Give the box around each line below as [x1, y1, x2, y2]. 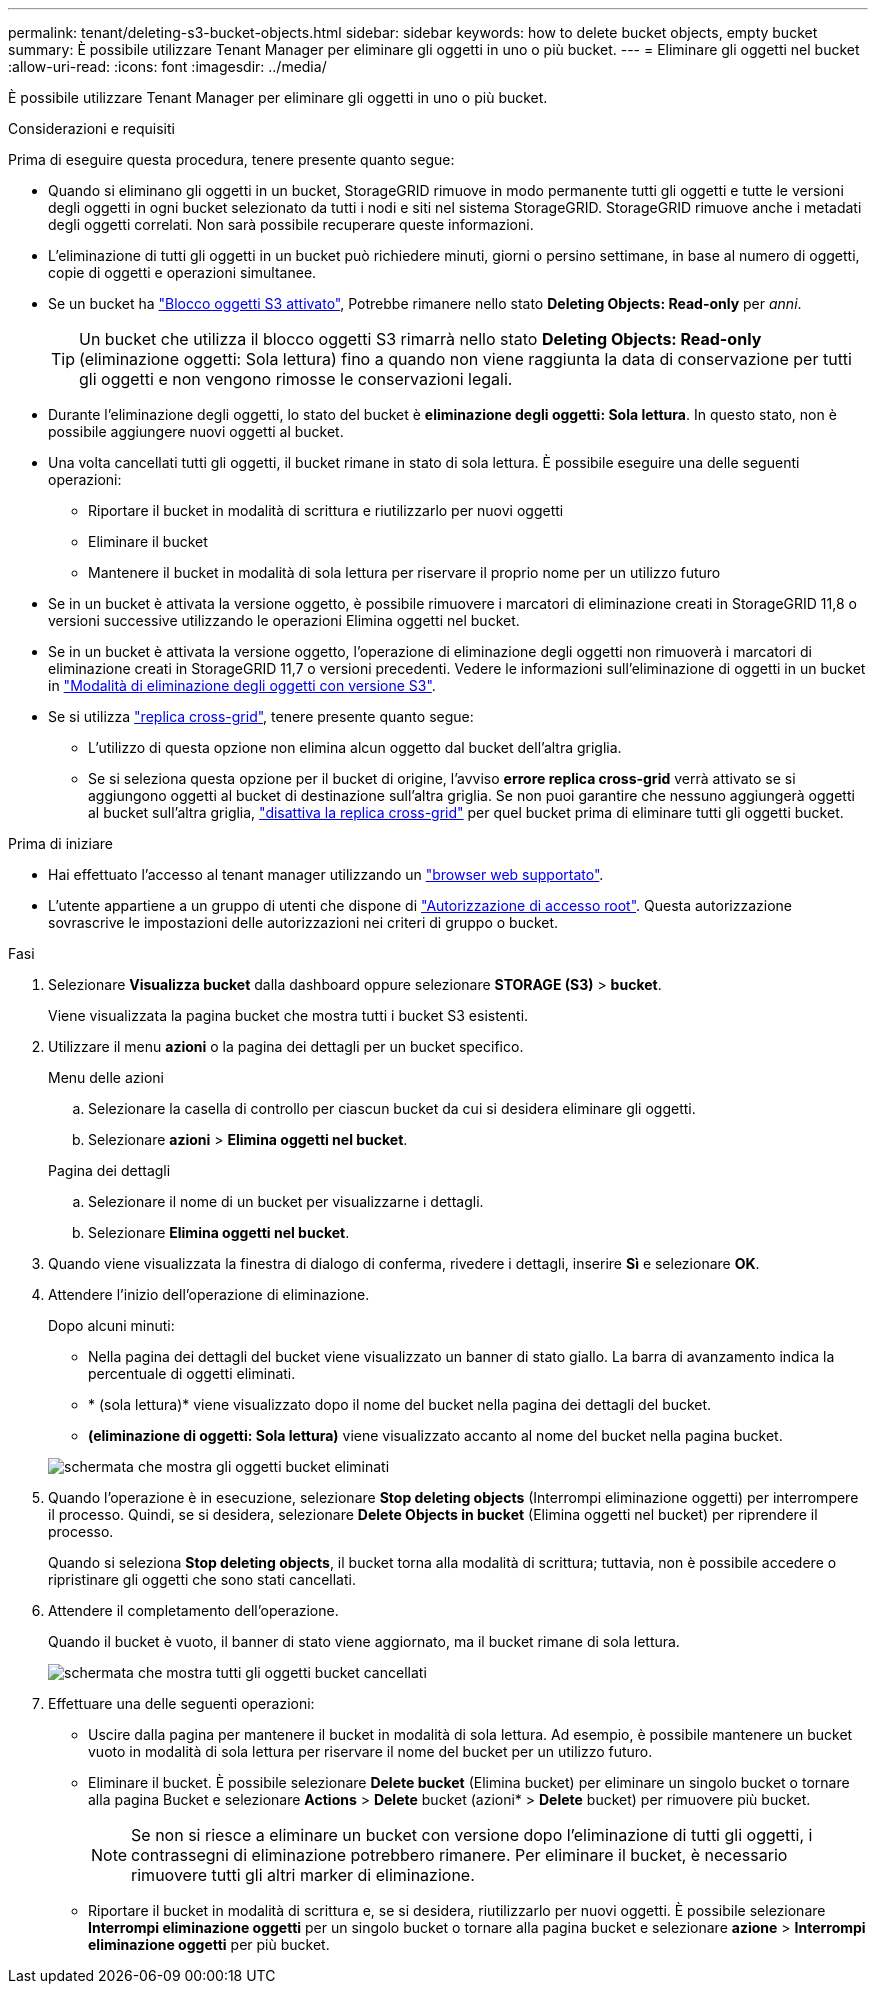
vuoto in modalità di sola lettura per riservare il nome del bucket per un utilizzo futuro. [88, 1743, 653, 1760]
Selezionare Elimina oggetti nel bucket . [88, 1224, 350, 1241]
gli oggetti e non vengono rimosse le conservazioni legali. [79, 369, 513, 389]
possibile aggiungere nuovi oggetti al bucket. [48, 423, 344, 440]
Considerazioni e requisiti [8, 120, 175, 137]
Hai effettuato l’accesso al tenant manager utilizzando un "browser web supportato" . [48, 866, 604, 883]
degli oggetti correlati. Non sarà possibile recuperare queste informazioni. [48, 216, 534, 233]
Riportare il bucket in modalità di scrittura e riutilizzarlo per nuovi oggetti [88, 502, 564, 519]
